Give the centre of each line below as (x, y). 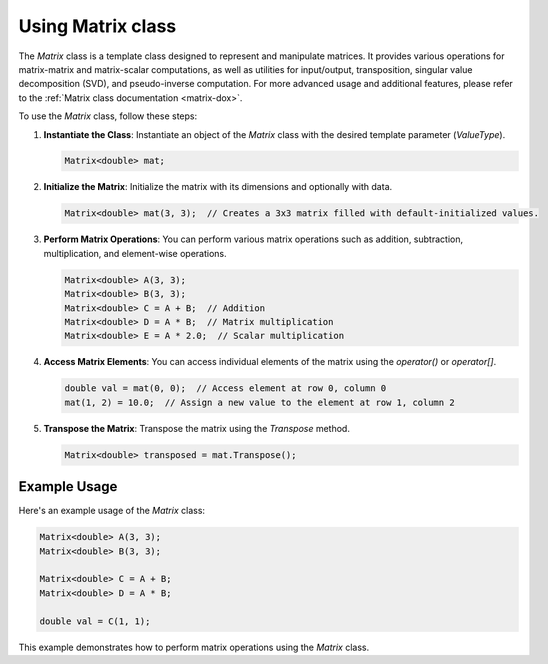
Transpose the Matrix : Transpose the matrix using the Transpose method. (196, 428)
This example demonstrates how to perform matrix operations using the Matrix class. (194, 647)
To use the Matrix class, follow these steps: (108, 116)
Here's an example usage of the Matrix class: (111, 511)
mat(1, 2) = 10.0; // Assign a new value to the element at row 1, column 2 (259, 402)
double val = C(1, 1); (95, 621)
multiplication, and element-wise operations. (135, 253)
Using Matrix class (97, 26)
